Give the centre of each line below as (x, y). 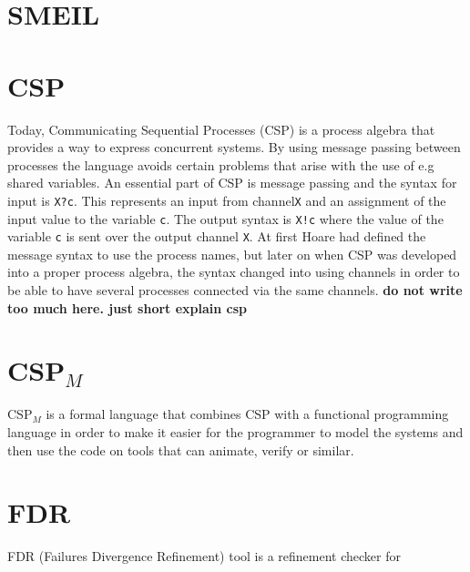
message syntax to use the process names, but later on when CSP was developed (232, 254)
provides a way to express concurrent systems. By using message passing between (234, 147)
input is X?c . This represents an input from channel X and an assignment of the (227, 200)
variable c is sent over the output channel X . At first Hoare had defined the (217, 236)
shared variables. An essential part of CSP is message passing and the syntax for (232, 183)
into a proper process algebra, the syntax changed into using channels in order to (234, 272)
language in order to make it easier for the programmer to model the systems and (235, 431)
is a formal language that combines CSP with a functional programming (247, 414)
